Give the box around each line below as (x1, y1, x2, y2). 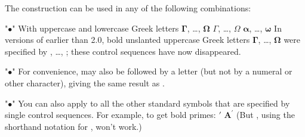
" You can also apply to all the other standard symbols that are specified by (12, 96, 290, 109)
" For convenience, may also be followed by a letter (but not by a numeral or (12, 65, 292, 77)
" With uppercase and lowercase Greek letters (12, 21, 179, 34)
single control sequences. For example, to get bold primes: (5, 108, 216, 121)
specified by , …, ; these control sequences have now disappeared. (5, 45, 241, 57)
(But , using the (236, 108, 295, 121)
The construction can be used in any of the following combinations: (5, 2, 251, 14)
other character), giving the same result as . (5, 76, 165, 89)
